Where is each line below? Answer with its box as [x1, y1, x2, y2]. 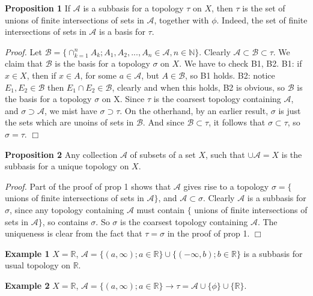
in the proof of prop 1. [167, 227, 250, 240]
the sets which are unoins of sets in [5, 116, 134, 128]
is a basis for [99, 25, 145, 38]
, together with [154, 13, 209, 26]
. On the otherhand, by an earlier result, [120, 104, 269, 116]
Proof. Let [5, 45, 42, 58]
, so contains [42, 215, 88, 228]
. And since [142, 116, 184, 128]
